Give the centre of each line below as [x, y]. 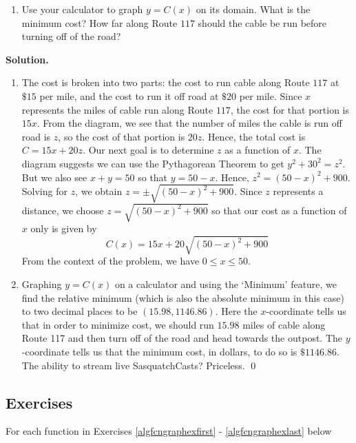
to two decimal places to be [80, 311]
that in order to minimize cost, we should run [118, 324]
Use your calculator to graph [82, 9]
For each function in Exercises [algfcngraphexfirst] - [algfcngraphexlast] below [169, 431]
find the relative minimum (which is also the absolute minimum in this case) [183, 297]
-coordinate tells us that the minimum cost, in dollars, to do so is [159, 351]
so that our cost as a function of [279, 210]
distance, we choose [63, 210]
